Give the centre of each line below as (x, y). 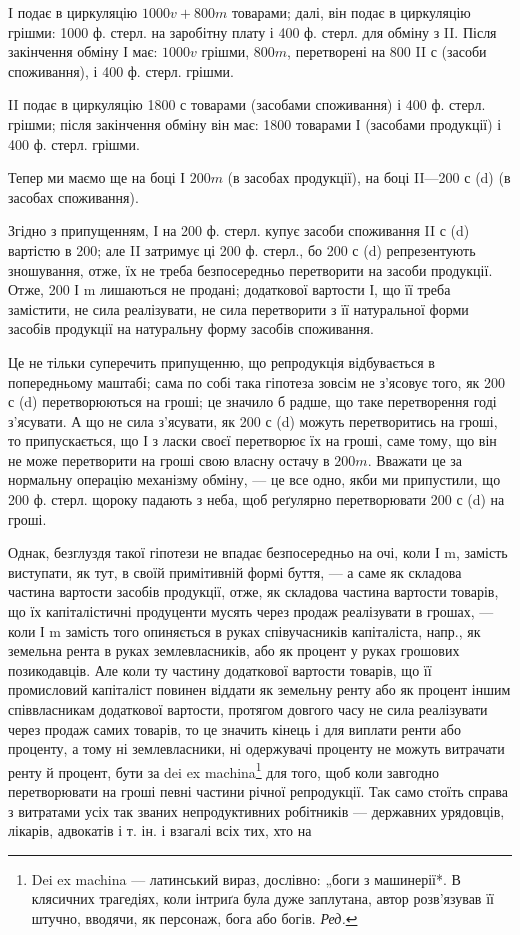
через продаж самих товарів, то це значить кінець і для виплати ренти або (234, 728)
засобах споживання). (73, 196)
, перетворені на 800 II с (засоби (387, 51)
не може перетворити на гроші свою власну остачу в (169, 459)
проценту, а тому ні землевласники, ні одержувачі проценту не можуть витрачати (256, 748)
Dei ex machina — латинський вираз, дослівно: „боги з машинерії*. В (246, 878)
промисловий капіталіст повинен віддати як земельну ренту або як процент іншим (259, 689)
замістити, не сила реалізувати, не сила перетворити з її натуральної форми (238, 308)
